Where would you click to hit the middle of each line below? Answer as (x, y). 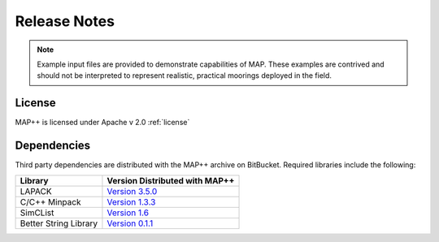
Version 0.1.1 (130, 223)
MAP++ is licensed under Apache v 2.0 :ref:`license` (102, 123)
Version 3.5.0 (132, 191)
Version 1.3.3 (131, 201)
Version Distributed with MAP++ (171, 180)
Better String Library (59, 223)
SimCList (37, 213)
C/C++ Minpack (50, 201)
